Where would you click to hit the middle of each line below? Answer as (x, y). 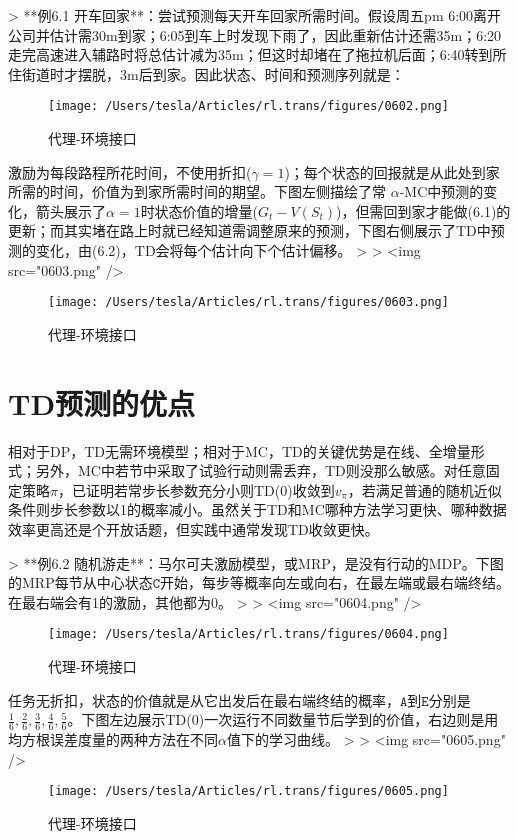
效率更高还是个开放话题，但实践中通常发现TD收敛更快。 (193, 528)
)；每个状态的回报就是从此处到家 (392, 171)
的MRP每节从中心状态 (80, 582)
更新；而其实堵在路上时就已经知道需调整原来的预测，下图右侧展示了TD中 (249, 230)
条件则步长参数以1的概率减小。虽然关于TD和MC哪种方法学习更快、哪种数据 (257, 509)
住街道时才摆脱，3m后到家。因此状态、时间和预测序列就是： (206, 73)
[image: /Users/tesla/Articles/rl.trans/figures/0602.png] (248, 106)
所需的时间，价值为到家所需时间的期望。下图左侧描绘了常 (197, 191)
